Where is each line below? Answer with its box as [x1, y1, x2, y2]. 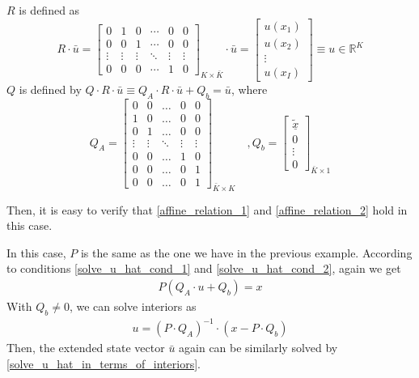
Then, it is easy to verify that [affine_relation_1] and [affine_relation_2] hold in [6, 201, 408, 218]
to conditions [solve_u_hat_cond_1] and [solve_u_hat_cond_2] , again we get [6, 260, 401, 277]
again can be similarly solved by [179, 339, 338, 356]
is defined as [19, 2, 80, 18]
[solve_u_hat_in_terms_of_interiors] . [6, 355, 201, 372]
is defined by [19, 80, 82, 97]
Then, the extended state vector [6, 339, 165, 356]
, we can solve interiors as [69, 297, 197, 314]
